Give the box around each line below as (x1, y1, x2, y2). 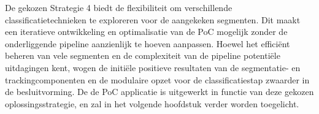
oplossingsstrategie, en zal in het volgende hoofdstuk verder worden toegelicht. (5, 97, 299, 110)
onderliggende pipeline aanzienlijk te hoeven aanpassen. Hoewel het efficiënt (5, 37, 290, 50)
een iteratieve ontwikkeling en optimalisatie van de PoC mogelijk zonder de (5, 25, 288, 38)
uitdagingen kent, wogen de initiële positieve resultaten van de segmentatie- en (5, 61, 301, 74)
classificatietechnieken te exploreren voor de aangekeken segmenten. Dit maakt (5, 13, 301, 26)
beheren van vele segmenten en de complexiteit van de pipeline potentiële (5, 49, 280, 62)
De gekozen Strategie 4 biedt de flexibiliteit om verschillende (5, 1, 233, 13)
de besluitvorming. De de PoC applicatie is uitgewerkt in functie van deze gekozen (5, 85, 314, 98)
